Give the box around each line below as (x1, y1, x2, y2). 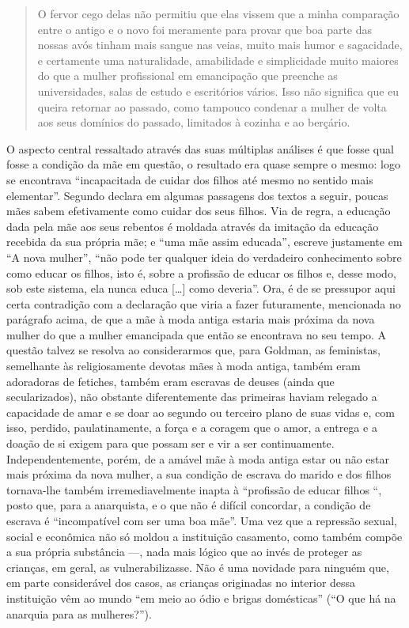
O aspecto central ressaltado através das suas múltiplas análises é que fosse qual (6, 140, 394, 157)
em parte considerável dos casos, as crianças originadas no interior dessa (6, 574, 356, 591)
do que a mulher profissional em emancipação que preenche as (37, 67, 338, 84)
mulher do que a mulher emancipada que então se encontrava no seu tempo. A (6, 326, 387, 342)
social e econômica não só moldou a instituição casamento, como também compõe (6, 528, 403, 544)
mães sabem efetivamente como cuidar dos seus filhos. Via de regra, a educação (6, 202, 391, 219)
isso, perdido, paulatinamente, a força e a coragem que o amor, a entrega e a (6, 419, 377, 436)
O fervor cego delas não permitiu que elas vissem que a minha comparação (37, 6, 400, 21)
